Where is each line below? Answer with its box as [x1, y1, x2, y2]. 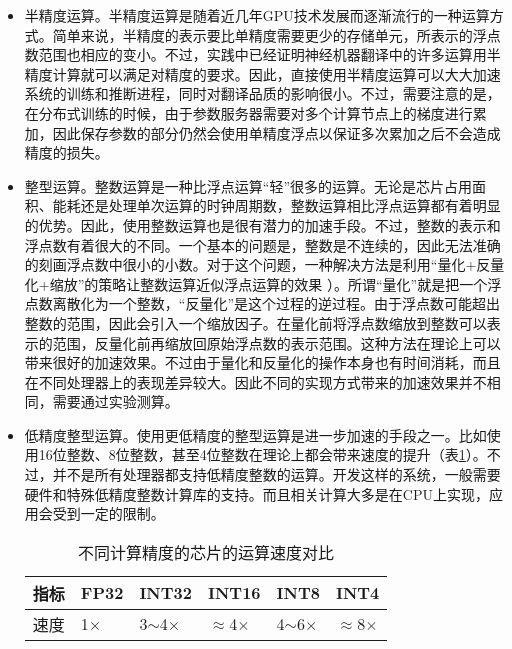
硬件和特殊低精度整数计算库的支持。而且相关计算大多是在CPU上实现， [24, 483, 489, 504]
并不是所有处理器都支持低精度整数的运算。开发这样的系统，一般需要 [52, 464, 501, 485]
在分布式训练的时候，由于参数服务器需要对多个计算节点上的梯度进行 [24, 102, 473, 123]
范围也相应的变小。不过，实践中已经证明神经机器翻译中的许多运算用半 [38, 44, 501, 65]
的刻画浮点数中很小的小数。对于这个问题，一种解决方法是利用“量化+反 [24, 254, 491, 275]
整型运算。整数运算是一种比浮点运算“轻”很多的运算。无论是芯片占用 [24, 175, 473, 196]
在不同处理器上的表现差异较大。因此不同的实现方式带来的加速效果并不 [24, 371, 487, 392]
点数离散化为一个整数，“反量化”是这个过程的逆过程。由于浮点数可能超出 [24, 293, 501, 314]
